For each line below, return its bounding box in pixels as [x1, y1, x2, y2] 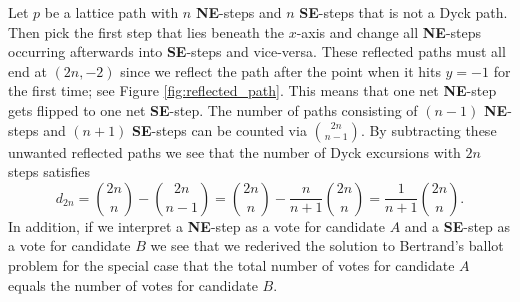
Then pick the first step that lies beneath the [8, 21, 284, 42]
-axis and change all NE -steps [296, 21, 482, 42]
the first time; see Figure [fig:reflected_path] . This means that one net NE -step [8, 80, 497, 101]
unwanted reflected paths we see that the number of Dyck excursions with [8, 141, 461, 162]
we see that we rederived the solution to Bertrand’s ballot [150, 235, 504, 256]
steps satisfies [8, 161, 91, 182]
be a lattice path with [44, 2, 179, 22]
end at [8, 60, 47, 81]
